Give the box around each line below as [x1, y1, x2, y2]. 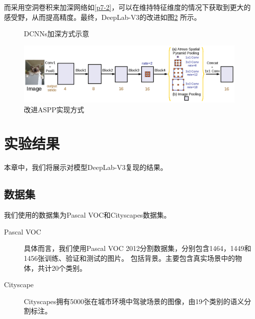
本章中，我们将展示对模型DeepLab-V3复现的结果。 [4, 162, 168, 172]
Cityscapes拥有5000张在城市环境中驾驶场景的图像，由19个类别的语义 [24, 296, 245, 306]
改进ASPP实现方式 [24, 104, 85, 114]
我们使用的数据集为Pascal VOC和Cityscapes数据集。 [4, 210, 171, 220]
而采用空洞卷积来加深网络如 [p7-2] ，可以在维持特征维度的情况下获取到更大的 [4, 2, 251, 12]
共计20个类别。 [37, 262, 86, 273]
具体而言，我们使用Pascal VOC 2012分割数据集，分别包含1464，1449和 [24, 243, 252, 253]
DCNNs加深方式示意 [24, 28, 89, 39]
